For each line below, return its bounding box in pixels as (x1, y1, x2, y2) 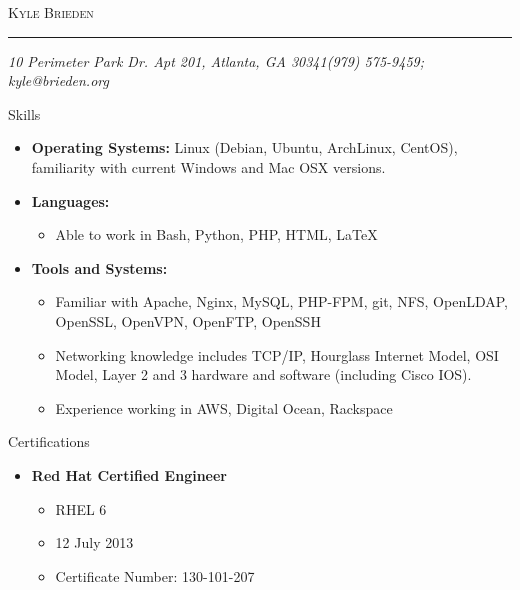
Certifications (8, 431, 90, 452)
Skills (8, 103, 41, 124)
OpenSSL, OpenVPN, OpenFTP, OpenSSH (55, 310, 321, 331)
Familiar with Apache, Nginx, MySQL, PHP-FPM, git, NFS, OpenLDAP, (55, 291, 509, 312)
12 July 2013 (55, 532, 134, 553)
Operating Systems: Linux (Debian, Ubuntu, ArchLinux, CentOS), (31, 137, 458, 158)
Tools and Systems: (31, 257, 168, 278)
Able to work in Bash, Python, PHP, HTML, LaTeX (55, 224, 378, 245)
